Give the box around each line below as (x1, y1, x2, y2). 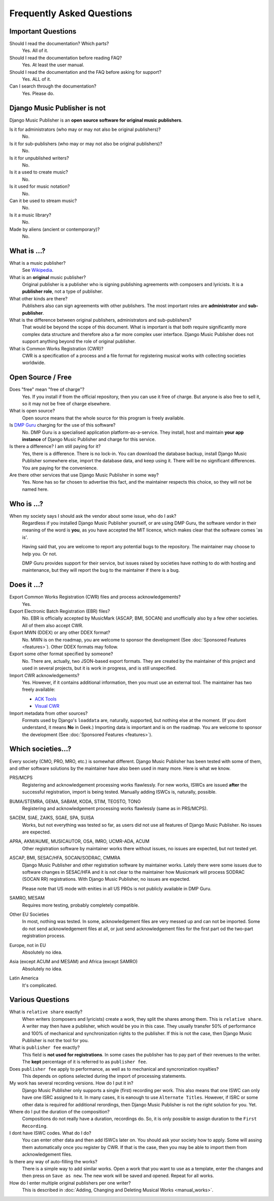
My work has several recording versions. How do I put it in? (9, 1080, 134, 1086)
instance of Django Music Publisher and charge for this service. (22, 436, 156, 442)
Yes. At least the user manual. (22, 62, 85, 68)
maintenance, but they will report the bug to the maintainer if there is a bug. (22, 567, 180, 573)
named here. (22, 486, 49, 492)
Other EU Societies (9, 911, 49, 917)
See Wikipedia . (22, 267, 54, 273)
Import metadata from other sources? (9, 710, 88, 716)
